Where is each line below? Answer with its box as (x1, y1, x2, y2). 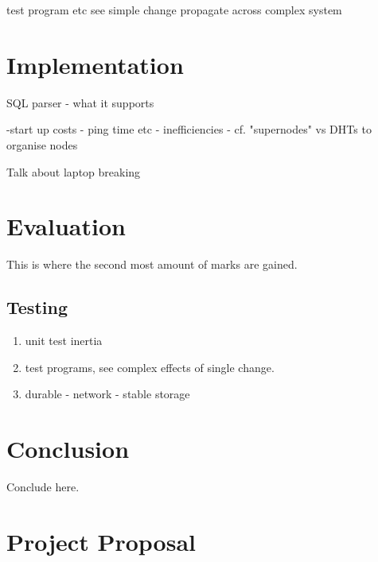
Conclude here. (6, 478, 80, 494)
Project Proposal (6, 525, 196, 557)
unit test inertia (25, 332, 103, 349)
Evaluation (6, 210, 126, 242)
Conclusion (6, 432, 130, 464)
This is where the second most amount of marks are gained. (6, 256, 298, 273)
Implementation (6, 48, 184, 80)
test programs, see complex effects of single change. (25, 359, 275, 375)
